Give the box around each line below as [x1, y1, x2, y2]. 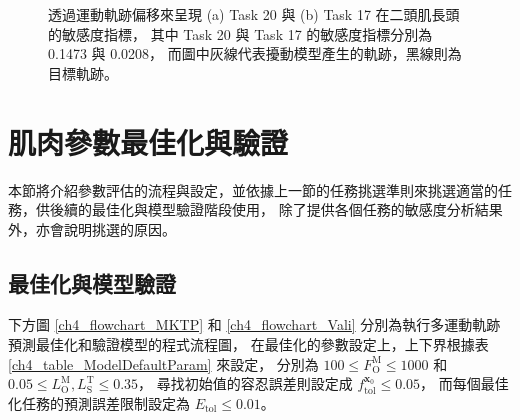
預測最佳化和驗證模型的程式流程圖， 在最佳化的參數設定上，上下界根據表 [8, 334, 489, 355]
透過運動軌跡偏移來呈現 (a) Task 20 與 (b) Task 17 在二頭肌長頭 [48, 4, 460, 24]
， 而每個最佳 [420, 373, 509, 394]
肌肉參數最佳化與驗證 [8, 121, 289, 162]
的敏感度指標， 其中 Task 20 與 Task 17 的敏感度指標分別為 [48, 23, 433, 44]
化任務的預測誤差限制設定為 [8, 392, 190, 413]
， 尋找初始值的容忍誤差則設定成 [138, 373, 353, 394]
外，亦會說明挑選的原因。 [8, 218, 176, 239]
